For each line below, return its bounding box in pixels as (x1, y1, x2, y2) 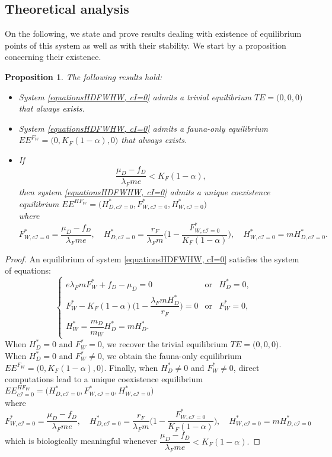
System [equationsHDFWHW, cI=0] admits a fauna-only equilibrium (18, 122, 268, 134)
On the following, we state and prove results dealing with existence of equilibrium (5, 27, 302, 40)
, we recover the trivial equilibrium (101, 338, 228, 350)
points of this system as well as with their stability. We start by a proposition (5, 39, 286, 51)
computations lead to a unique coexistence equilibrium (5, 373, 203, 385)
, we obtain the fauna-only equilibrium (101, 350, 242, 361)
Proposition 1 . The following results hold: (5, 70, 162, 82)
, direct (233, 361, 260, 373)
